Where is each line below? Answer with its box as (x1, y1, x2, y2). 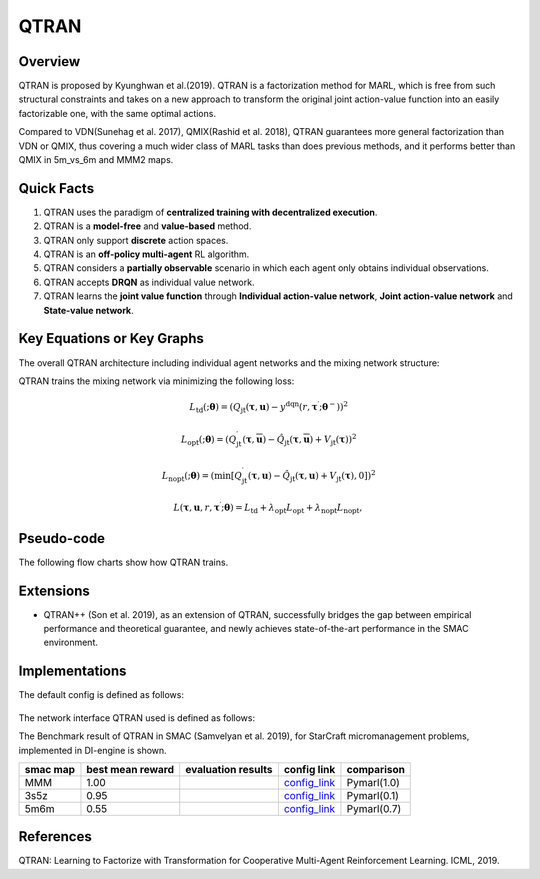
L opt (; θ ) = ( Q (180, 433, 237, 447)
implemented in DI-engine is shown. (18, 744, 167, 756)
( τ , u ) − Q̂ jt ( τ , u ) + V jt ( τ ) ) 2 (241, 431, 357, 447)
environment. (43, 636, 99, 649)
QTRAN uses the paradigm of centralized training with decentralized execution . (43, 206, 378, 218)
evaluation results (185, 762, 273, 776)
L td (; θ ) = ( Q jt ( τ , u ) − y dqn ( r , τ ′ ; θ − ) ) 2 (189, 400, 349, 415)
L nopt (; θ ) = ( (161, 470, 215, 484)
